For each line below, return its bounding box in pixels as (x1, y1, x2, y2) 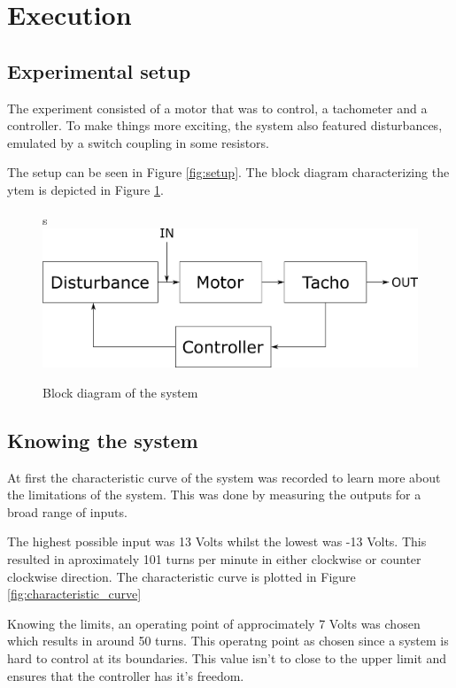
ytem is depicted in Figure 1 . (7, 180, 164, 198)
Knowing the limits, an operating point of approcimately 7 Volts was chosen (7, 614, 421, 632)
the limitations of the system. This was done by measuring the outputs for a (7, 485, 421, 504)
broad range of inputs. (7, 502, 128, 521)
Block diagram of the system (43, 383, 198, 401)
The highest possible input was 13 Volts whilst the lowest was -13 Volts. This (7, 532, 427, 551)
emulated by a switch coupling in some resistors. (7, 133, 269, 151)
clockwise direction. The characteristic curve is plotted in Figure (7, 567, 356, 585)
